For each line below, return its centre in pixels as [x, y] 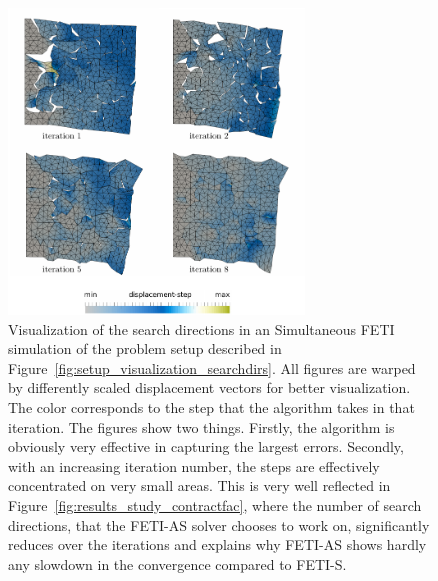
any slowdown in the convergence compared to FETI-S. [177, 563]
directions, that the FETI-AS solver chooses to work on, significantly [219, 524]
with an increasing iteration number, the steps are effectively [194, 465]
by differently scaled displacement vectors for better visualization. [209, 387]
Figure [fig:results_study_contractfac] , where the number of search [215, 504]
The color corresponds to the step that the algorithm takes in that [211, 407]
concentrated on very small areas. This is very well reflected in [199, 485]
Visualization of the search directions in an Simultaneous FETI [201, 328]
